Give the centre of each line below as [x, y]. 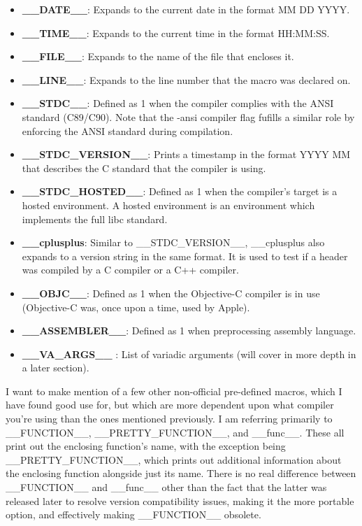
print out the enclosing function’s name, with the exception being [146, 446]
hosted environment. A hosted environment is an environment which [168, 205]
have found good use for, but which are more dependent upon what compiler [170, 405]
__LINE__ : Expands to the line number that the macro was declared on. [186, 79]
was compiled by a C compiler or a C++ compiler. [130, 270]
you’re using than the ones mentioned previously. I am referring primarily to [169, 419]
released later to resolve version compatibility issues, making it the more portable [180, 500]
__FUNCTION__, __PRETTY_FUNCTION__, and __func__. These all [175, 432]
